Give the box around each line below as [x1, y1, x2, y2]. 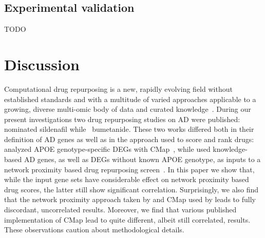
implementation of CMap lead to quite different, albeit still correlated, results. [4, 214, 251, 225]
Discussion [4, 53, 80, 74]
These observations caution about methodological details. [4, 224, 184, 235]
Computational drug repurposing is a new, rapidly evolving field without [4, 83, 233, 94]
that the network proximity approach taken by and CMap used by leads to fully [4, 194, 256, 205]
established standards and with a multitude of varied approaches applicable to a [4, 93, 256, 104]
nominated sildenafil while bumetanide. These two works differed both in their [4, 124, 254, 134]
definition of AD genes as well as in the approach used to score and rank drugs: [4, 133, 254, 144]
